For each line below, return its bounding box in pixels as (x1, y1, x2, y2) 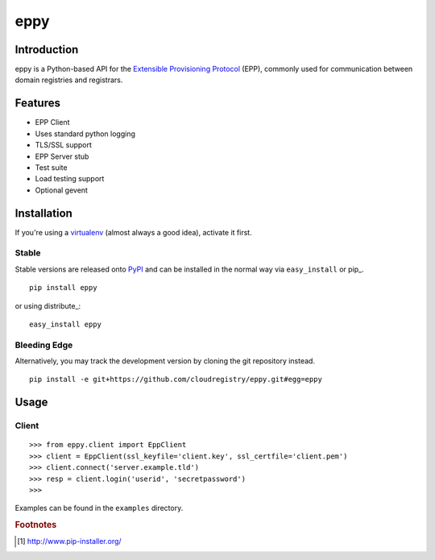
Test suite (35, 162, 68, 172)
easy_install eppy (29, 319, 102, 329)
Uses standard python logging (35, 129, 136, 139)
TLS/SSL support (35, 140, 93, 150)
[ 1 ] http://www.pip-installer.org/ (17, 537, 122, 546)
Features (14, 97, 60, 110)
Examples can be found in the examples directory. (14, 504, 184, 513)
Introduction (14, 43, 79, 56)
